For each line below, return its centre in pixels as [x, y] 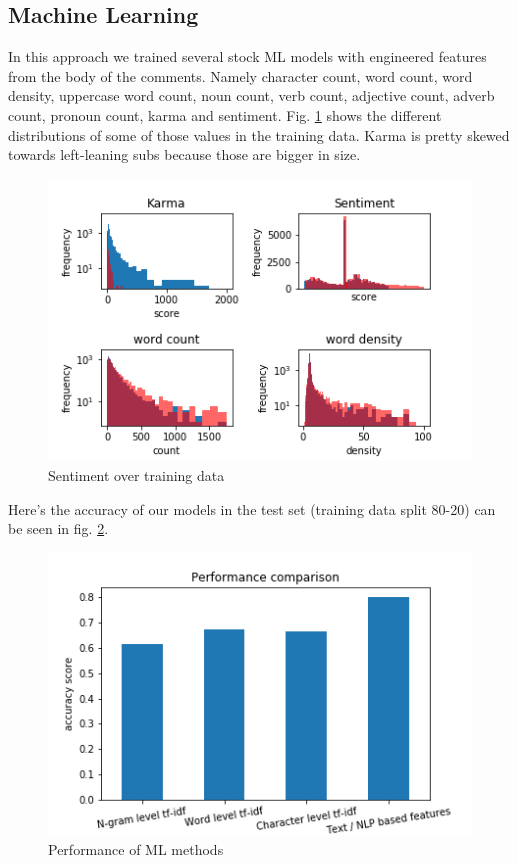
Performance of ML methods [136, 849]
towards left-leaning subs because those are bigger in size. [184, 154]
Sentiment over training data [136, 475]
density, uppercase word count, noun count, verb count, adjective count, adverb [251, 95]
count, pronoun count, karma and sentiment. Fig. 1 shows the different [225, 114]
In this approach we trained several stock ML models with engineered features [247, 56]
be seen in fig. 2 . [58, 528]
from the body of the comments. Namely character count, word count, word [240, 75]
